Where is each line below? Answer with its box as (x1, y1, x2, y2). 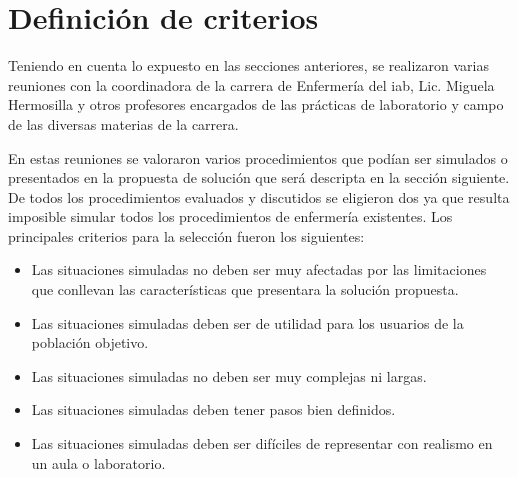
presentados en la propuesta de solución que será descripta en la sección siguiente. (8, 167, 510, 188)
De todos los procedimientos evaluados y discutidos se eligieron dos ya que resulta (8, 186, 510, 207)
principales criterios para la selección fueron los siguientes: (8, 225, 365, 246)
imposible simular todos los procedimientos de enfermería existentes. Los (8, 206, 453, 227)
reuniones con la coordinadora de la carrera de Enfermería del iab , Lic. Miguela (8, 74, 495, 95)
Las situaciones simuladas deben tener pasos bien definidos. (31, 399, 396, 420)
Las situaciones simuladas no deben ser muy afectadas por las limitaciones (31, 259, 487, 280)
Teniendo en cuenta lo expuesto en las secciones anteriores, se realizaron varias (8, 55, 489, 76)
